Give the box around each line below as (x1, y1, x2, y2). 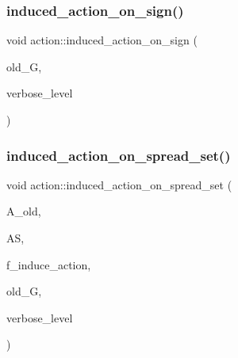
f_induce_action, (6, 256, 91, 272)
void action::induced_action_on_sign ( (6, 32, 198, 48)
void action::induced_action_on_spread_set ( (6, 176, 232, 192)
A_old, (6, 203, 41, 219)
